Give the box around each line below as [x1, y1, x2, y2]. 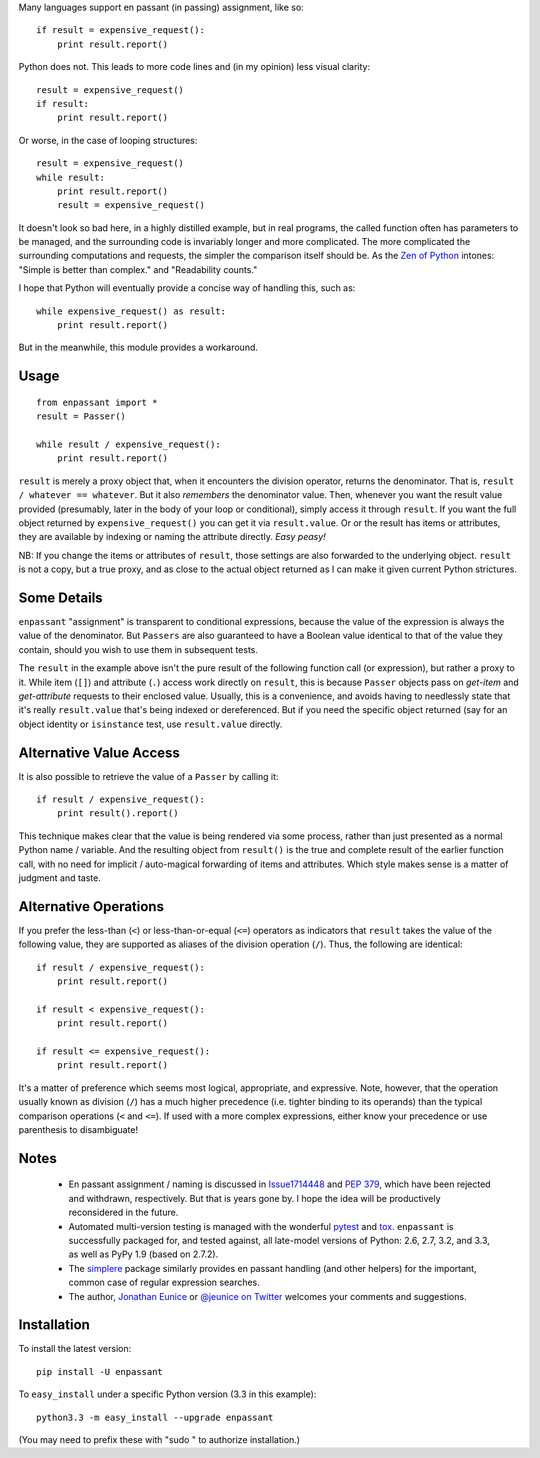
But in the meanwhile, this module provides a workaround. [18, 341, 259, 354]
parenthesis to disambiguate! [18, 1124, 139, 1135]
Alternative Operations [18, 898, 165, 915]
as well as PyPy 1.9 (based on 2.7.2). [68, 1248, 219, 1260]
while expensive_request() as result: [36, 305, 227, 317]
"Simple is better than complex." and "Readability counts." [18, 263, 258, 275]
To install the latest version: [18, 1343, 132, 1355]
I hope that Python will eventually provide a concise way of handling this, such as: [18, 282, 356, 294]
